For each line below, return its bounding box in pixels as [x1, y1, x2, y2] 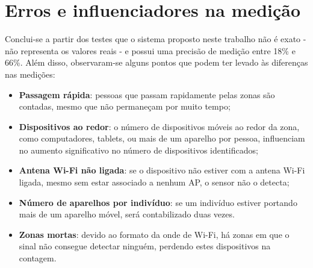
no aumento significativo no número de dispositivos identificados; [19, 143, 258, 156]
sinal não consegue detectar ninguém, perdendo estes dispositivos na [19, 240, 271, 252]
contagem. [19, 252, 57, 264]
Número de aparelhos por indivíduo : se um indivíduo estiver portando [19, 196, 297, 208]
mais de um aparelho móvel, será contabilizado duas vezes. [19, 208, 235, 220]
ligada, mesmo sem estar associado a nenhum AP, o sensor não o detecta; [19, 176, 290, 189]
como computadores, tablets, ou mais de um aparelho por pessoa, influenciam [19, 132, 305, 145]
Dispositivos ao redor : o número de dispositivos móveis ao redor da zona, [19, 120, 300, 132]
